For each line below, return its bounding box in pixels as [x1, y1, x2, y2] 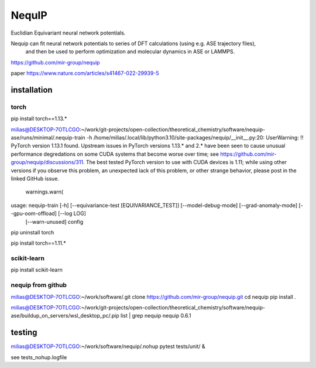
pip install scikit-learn [11, 267, 63, 274]
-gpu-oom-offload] [11, 210, 57, 217]
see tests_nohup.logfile [11, 353, 67, 360]
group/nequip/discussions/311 [11, 159, 84, 166]
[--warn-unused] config [25, 218, 84, 225]
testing [11, 328, 37, 338]
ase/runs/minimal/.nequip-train [11, 134, 86, 141]
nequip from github [11, 281, 67, 289]
